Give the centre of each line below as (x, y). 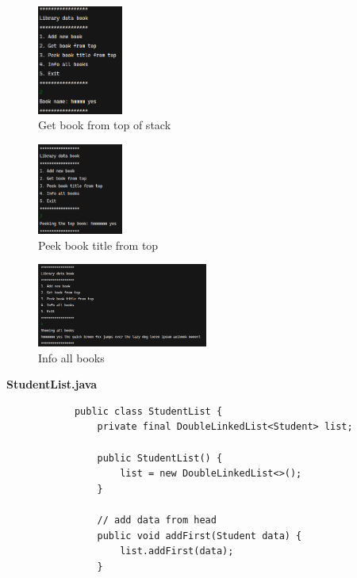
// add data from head (157, 520)
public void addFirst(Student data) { (200, 536)
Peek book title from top (98, 245)
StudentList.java (52, 384)
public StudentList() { (160, 458)
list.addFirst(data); (177, 551)
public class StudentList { (148, 411)
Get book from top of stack (105, 125)
